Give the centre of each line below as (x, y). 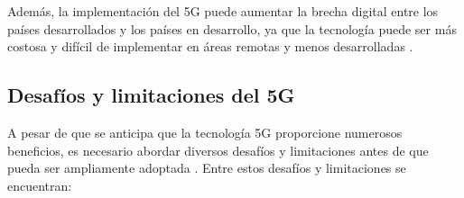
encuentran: (40, 185)
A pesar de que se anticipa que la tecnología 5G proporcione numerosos (205, 132)
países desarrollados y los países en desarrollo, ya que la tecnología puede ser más (232, 28)
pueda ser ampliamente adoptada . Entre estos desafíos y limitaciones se (207, 168)
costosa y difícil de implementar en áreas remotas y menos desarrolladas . (210, 46)
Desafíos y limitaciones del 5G (151, 95)
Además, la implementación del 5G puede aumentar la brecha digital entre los (223, 11)
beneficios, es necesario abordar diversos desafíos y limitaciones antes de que (218, 150)
